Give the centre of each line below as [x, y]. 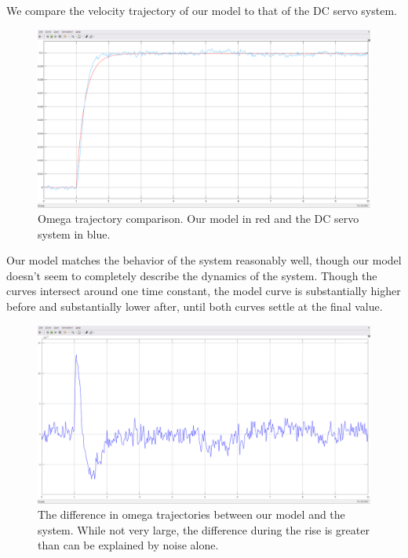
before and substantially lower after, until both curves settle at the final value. [195, 306]
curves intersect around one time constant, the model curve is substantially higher [204, 291]
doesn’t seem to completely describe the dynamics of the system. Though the [192, 275]
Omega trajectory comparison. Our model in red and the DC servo [199, 219]
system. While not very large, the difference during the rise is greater [204, 529]
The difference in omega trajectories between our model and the [191, 514]
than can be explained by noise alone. [128, 545]
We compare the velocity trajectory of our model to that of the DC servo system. [202, 10]
